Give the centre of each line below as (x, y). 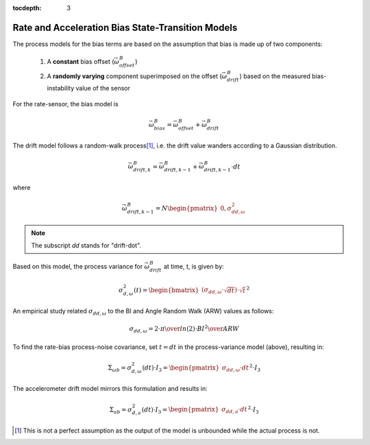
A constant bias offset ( (81, 62)
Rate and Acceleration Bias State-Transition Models (125, 27)
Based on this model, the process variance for (78, 267)
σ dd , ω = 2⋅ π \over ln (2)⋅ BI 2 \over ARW (184, 329)
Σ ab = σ (121, 410)
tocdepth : (27, 8)
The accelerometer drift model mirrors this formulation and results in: (110, 389)
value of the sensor (103, 88)
